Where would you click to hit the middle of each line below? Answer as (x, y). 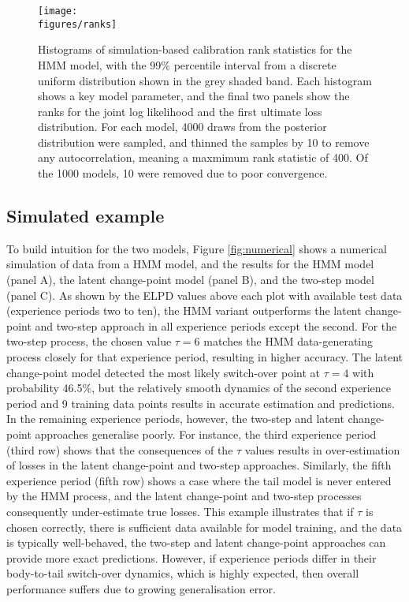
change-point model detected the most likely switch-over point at (163, 372)
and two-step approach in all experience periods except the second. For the (216, 325)
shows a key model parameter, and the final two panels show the (194, 96)
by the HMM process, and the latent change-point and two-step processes (184, 496)
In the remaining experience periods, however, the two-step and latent (175, 419)
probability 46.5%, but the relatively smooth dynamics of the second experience (199, 388)
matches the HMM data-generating (288, 341)
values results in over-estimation (322, 449)
